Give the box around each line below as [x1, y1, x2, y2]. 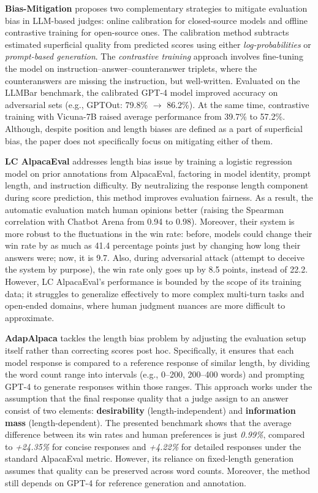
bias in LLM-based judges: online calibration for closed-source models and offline [5, 14, 308, 26]
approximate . [5, 311, 55, 324]
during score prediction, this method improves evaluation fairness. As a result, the [5, 190, 313, 203]
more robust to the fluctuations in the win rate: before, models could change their [5, 227, 312, 239]
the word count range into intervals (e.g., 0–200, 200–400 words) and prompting [5, 368, 305, 381]
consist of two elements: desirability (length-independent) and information [5, 404, 296, 416]
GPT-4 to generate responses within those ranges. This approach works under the [5, 379, 312, 392]
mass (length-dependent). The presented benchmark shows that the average [5, 416, 292, 429]
